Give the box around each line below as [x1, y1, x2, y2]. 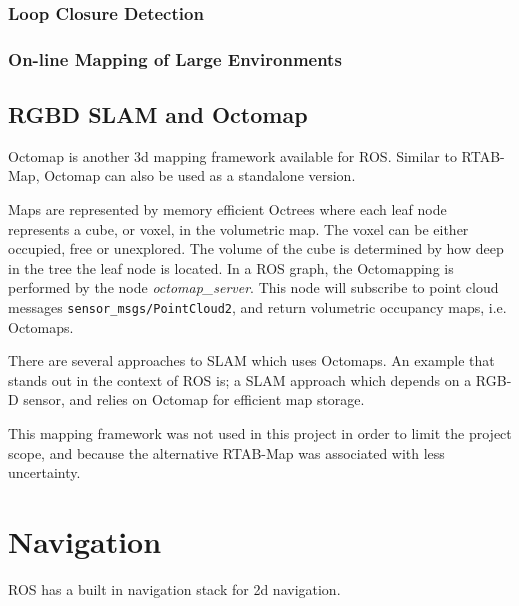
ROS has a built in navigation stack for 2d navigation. [8, 578, 341, 599]
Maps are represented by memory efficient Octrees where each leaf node [8, 199, 447, 220]
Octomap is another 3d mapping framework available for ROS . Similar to [8, 145, 457, 166]
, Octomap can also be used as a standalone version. [35, 165, 356, 186]
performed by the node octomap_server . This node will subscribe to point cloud [8, 277, 499, 298]
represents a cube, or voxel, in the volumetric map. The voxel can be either [8, 218, 469, 239]
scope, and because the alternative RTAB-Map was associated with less [8, 442, 445, 463]
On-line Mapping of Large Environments [8, 46, 342, 71]
